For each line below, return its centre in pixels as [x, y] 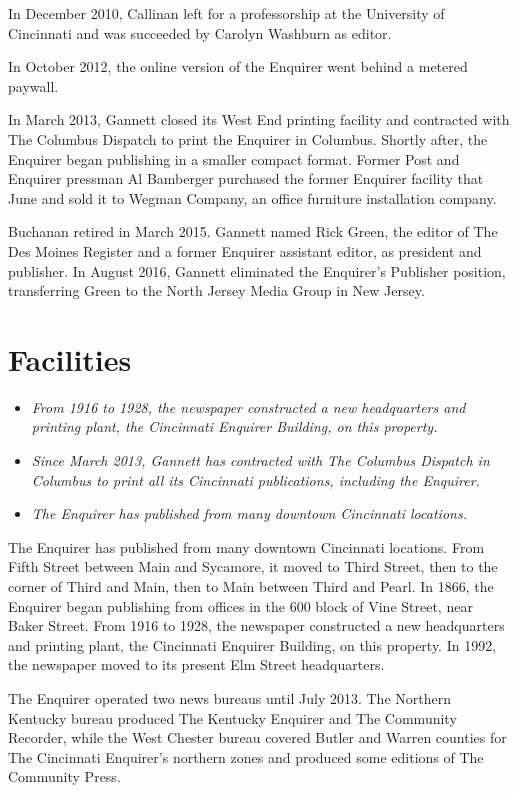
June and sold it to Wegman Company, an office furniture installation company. [252, 197]
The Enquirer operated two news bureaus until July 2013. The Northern [229, 697]
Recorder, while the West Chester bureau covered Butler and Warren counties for [257, 737]
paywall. [33, 85]
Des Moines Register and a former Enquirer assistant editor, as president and [245, 250]
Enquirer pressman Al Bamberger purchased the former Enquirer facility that [246, 178]
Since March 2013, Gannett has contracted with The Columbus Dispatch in [260, 460]
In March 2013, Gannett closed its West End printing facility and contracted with [259, 119]
